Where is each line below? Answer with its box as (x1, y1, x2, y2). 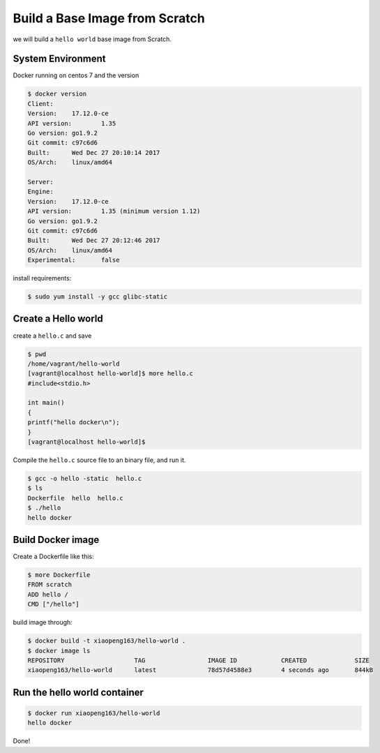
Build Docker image (13, 534, 100, 546)
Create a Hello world (13, 313, 104, 325)
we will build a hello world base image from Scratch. (13, 35, 172, 43)
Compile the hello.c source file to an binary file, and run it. (13, 456, 186, 464)
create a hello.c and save (13, 331, 92, 340)
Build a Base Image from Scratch (13, 10, 205, 26)
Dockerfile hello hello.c (27, 494, 123, 502)
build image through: (13, 618, 73, 627)
